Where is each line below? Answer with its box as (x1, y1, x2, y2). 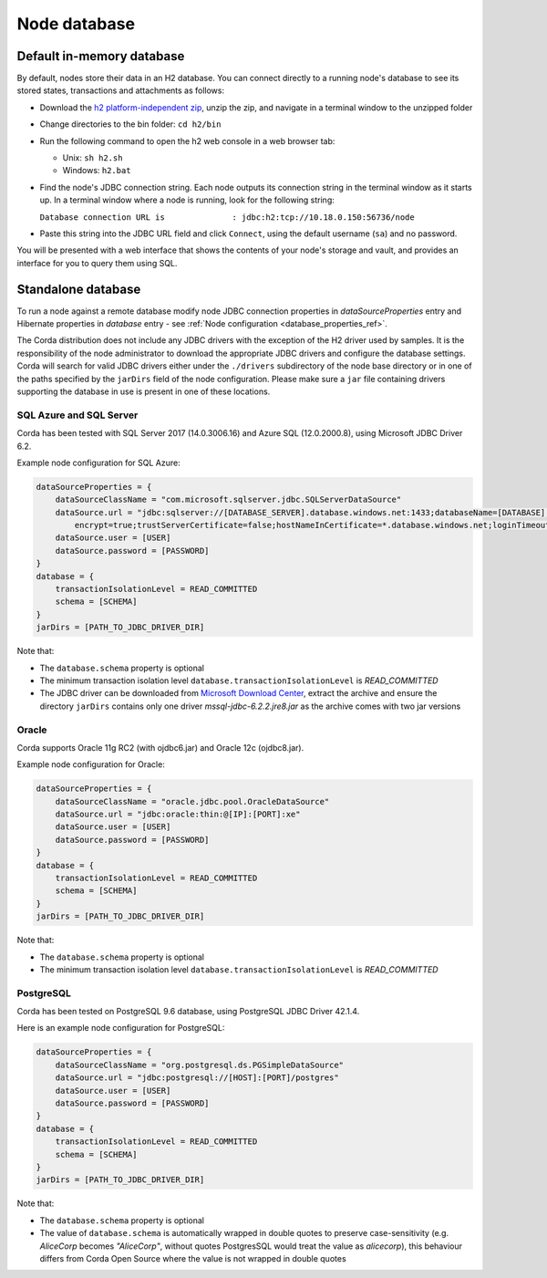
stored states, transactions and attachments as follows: (16, 85, 225, 96)
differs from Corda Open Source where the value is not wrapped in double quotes (39, 1252, 346, 1263)
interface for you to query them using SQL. (16, 257, 178, 268)
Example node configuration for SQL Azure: (16, 457, 181, 468)
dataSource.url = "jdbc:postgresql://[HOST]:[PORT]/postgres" (55, 1073, 339, 1083)
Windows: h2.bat (62, 165, 131, 176)
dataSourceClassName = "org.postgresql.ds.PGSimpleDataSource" (55, 1059, 345, 1070)
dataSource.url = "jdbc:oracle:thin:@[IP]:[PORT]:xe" (55, 809, 301, 820)
